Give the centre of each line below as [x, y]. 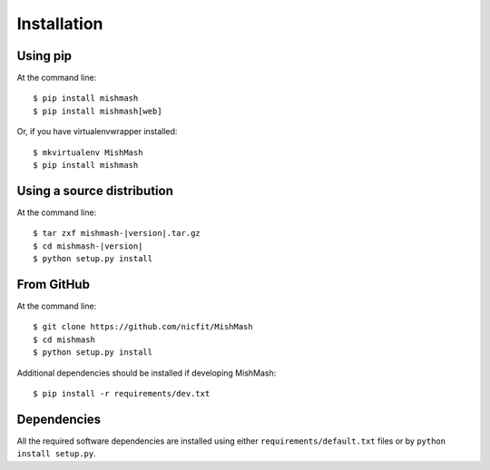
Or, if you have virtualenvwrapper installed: [97, 132]
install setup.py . [56, 454]
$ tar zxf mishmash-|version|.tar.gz [117, 233]
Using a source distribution [95, 191]
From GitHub [54, 284]
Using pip [44, 56]
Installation [60, 24]
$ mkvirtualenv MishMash [88, 152]
